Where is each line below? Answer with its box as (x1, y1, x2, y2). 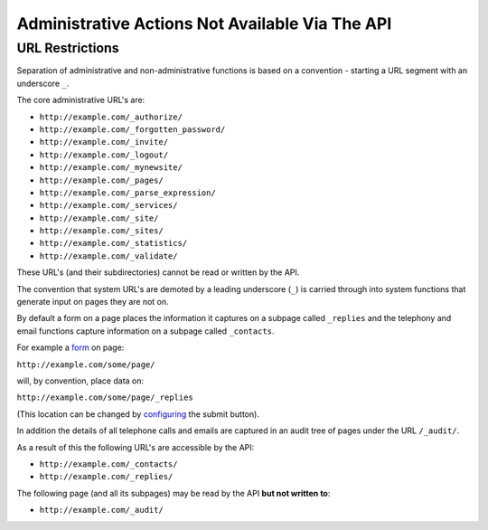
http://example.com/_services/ (39, 200, 178, 211)
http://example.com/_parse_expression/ (39, 187, 216, 198)
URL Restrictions (16, 40, 119, 56)
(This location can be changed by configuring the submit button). (16, 408, 259, 420)
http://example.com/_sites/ (39, 226, 164, 236)
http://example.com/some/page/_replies (16, 393, 193, 402)
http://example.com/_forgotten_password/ (39, 124, 226, 135)
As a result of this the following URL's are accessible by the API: (16, 441, 255, 452)
